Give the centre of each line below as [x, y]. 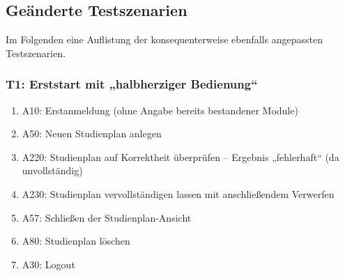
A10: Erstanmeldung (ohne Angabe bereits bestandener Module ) [160, 110]
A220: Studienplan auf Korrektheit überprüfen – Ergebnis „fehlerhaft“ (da [181, 156]
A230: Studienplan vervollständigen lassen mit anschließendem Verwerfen [178, 193]
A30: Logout [48, 264]
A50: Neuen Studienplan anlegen [92, 133]
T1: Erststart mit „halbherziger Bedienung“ [132, 84]
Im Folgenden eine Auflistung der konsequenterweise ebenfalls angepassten [164, 39]
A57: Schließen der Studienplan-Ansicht [107, 217]
